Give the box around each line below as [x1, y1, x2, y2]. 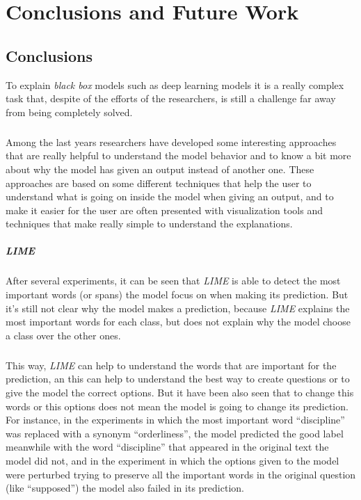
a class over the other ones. [6, 328, 121, 342]
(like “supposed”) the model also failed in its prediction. [6, 481, 244, 495]
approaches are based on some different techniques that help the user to [6, 175, 312, 190]
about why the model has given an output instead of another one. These [6, 161, 314, 176]
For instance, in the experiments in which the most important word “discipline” [6, 412, 345, 427]
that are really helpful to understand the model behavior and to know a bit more [6, 148, 351, 163]
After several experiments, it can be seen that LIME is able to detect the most [6, 273, 341, 288]
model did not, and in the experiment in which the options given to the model [6, 453, 339, 467]
